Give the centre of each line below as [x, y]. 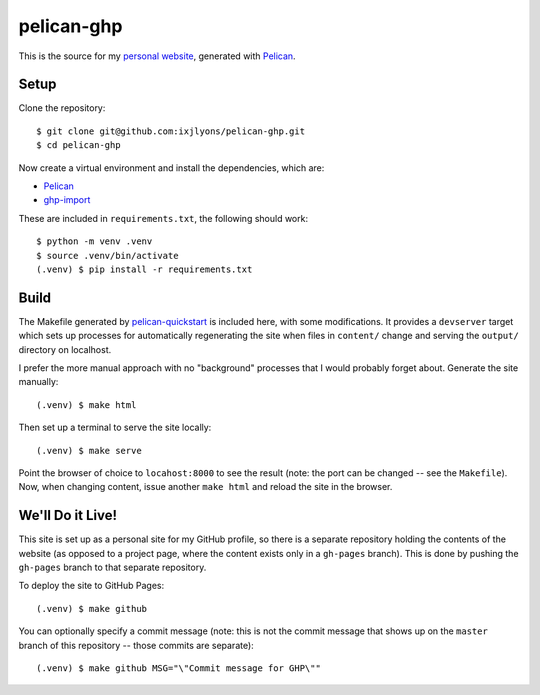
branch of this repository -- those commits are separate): [136, 645]
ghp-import [67, 200]
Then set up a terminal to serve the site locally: [115, 427]
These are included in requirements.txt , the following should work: [163, 218]
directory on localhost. [65, 349]
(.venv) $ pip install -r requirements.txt [144, 269]
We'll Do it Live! [68, 515]
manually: [38, 382]
